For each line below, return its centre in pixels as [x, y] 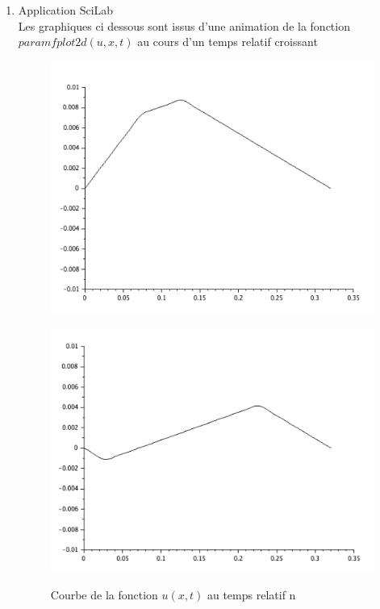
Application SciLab [66, 10]
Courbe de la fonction [104, 594]
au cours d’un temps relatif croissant [228, 42]
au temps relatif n [251, 594]
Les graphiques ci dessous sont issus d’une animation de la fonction [184, 25]
